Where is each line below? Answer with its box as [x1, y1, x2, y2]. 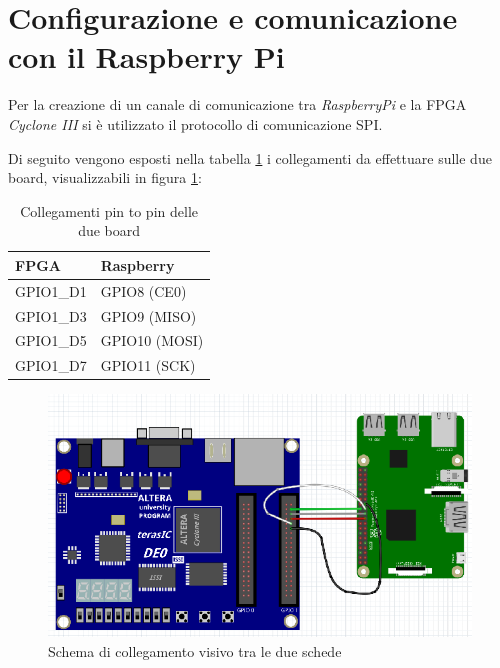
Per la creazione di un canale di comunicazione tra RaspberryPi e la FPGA [8, 94, 467, 115]
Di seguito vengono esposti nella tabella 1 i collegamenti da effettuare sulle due [8, 147, 492, 168]
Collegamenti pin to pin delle [20, 200, 198, 221]
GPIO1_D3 [15, 305, 87, 326]
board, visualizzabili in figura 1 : [8, 167, 202, 188]
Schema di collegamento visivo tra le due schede [48, 640, 342, 661]
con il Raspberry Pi [8, 36, 285, 77]
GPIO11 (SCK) [100, 355, 196, 376]
